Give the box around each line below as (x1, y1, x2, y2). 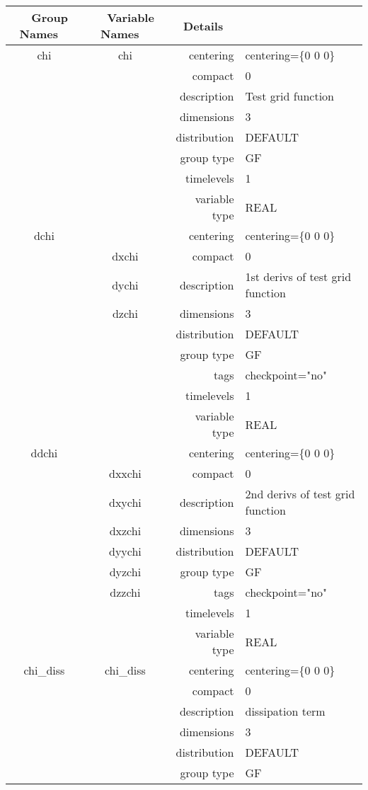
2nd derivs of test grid (245, 486, 355, 502)
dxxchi (108, 465, 142, 481)
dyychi (108, 543, 142, 559)
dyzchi (109, 563, 142, 580)
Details (183, 17, 224, 34)
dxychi (108, 493, 142, 510)
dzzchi (110, 584, 141, 600)
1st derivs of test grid (245, 268, 352, 285)
